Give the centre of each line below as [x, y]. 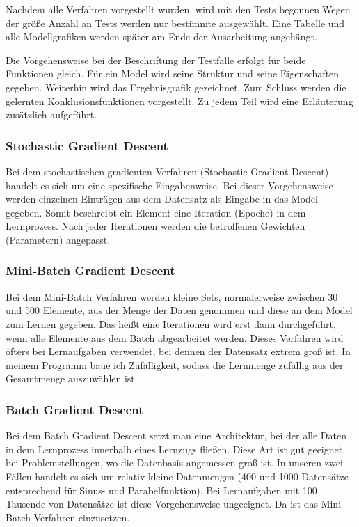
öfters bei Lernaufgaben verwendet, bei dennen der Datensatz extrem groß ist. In [178, 351]
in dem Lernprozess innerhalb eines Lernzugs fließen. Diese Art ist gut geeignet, [176, 449]
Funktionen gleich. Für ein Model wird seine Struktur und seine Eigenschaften [173, 73]
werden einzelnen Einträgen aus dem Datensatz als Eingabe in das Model [162, 199]
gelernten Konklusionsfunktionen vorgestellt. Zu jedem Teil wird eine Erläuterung [179, 101]
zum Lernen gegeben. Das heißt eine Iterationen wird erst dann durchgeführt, [171, 323]
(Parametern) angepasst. [58, 239]
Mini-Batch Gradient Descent [90, 270]
